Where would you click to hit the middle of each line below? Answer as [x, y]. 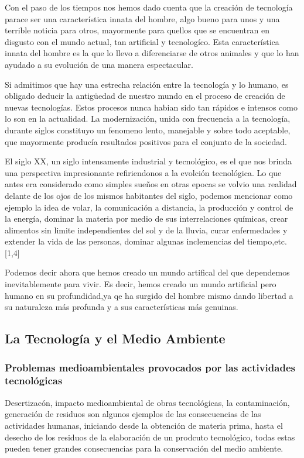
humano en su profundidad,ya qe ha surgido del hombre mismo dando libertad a [149, 295]
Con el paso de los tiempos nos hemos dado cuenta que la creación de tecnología [149, 7]
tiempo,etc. [267, 241]
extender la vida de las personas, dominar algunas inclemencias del [125, 241]
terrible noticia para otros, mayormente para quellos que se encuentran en [137, 30]
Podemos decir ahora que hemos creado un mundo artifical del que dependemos [147, 272]
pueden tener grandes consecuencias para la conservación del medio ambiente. [144, 448]
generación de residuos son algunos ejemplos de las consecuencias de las [133, 414]
